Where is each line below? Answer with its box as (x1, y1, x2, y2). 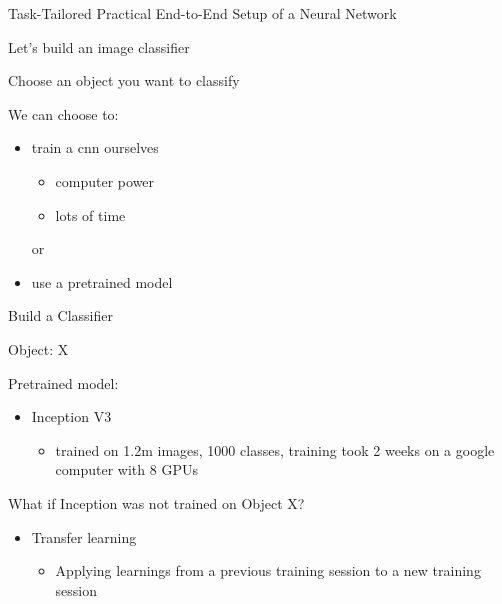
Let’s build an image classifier (8, 36, 190, 57)
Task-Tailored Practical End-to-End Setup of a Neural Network (8, 3, 397, 23)
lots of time (55, 204, 126, 225)
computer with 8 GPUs (55, 459, 198, 480)
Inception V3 (31, 406, 112, 427)
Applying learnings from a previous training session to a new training (55, 560, 481, 581)
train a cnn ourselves (31, 137, 159, 158)
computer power (55, 170, 155, 191)
